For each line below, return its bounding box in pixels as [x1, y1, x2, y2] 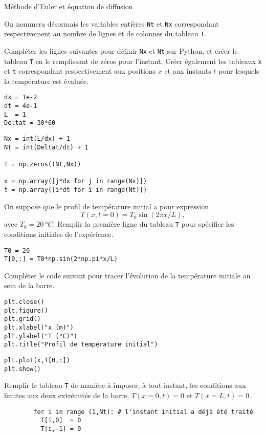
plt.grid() [4, 315, 41, 323]
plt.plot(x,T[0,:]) [4, 356, 70, 364]
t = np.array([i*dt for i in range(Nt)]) [4, 186, 147, 194]
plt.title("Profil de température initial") [4, 341, 158, 348]
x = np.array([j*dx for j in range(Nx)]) [4, 178, 147, 185]
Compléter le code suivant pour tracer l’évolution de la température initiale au [4, 270, 251, 280]
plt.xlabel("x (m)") [4, 324, 74, 331]
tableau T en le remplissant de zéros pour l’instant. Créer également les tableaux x [4, 55, 262, 66]
